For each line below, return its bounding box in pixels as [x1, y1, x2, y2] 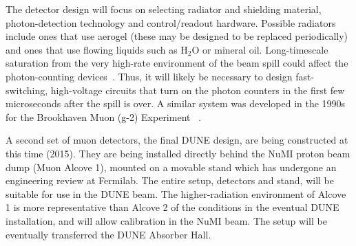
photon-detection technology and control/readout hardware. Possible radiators [6, 15, 336, 30]
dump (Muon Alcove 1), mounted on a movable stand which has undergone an [6, 159, 337, 174]
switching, [6, 82, 48, 97]
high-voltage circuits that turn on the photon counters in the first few [50, 82, 345, 97]
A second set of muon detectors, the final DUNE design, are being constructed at [6, 133, 348, 147]
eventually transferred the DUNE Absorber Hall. [6, 227, 211, 241]
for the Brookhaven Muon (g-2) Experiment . [6, 109, 202, 124]
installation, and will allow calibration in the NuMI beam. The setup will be [6, 213, 327, 227]
